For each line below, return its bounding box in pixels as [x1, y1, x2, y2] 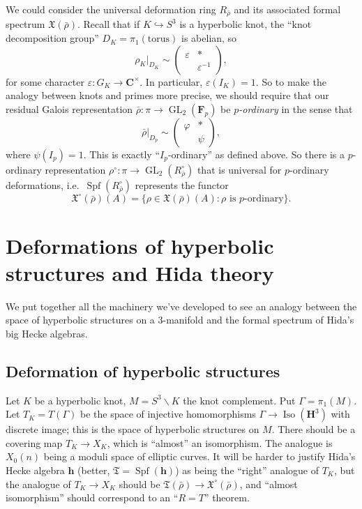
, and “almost [239, 476, 298, 491]
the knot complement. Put [183, 393, 296, 407]
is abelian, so [181, 31, 237, 45]
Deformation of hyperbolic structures [6, 360, 280, 381]
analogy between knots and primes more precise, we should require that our [6, 88, 329, 102]
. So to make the [255, 74, 326, 89]
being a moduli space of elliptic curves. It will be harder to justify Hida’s [43, 449, 356, 464]
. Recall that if [77, 17, 140, 31]
